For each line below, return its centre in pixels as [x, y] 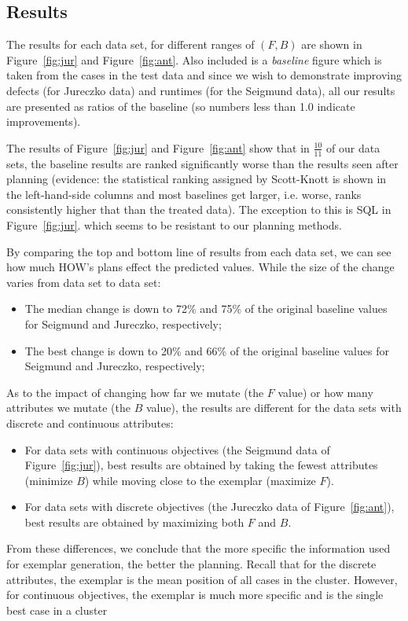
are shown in [332, 44]
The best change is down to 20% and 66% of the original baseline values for [207, 350]
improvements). [44, 121]
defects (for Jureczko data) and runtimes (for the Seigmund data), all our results [201, 90]
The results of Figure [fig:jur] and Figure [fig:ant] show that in [158, 147]
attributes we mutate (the [68, 408]
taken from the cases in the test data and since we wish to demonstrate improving [204, 75]
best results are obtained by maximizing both [134, 522]
